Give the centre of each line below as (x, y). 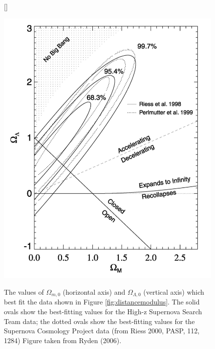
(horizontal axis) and (94, 291)
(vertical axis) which (174, 291)
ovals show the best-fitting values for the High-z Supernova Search (103, 311)
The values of (24, 291)
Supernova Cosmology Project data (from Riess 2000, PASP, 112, (102, 331)
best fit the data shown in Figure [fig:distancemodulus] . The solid (102, 302)
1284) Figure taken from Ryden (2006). (63, 340)
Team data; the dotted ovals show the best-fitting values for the (99, 321)
